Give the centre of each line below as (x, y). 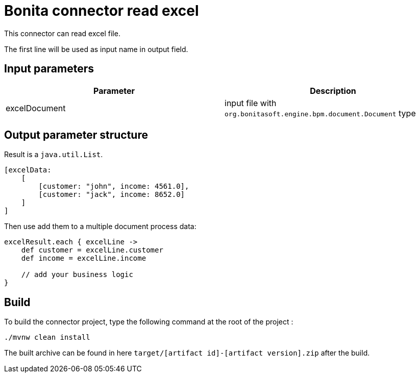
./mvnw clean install (47, 337)
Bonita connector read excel (102, 11)
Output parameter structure (76, 135)
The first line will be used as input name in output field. (96, 49)
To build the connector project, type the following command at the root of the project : (149, 322)
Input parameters (49, 69)
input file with (251, 103)
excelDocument (36, 108)
